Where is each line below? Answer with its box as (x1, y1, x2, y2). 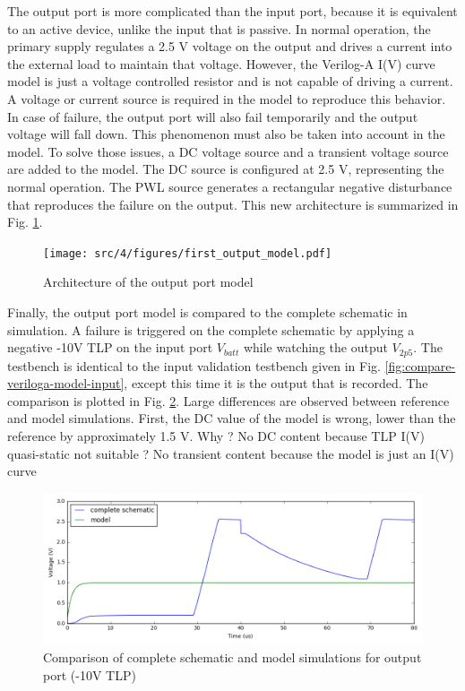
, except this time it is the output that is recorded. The (124, 374, 428, 393)
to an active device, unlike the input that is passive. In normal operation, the (7, 19, 431, 38)
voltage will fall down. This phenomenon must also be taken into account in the (7, 125, 445, 143)
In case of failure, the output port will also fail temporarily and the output (7, 107, 418, 125)
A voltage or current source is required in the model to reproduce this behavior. (7, 89, 446, 108)
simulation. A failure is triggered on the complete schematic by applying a (7, 320, 415, 339)
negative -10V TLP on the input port (7, 338, 213, 357)
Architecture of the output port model (43, 272, 254, 291)
